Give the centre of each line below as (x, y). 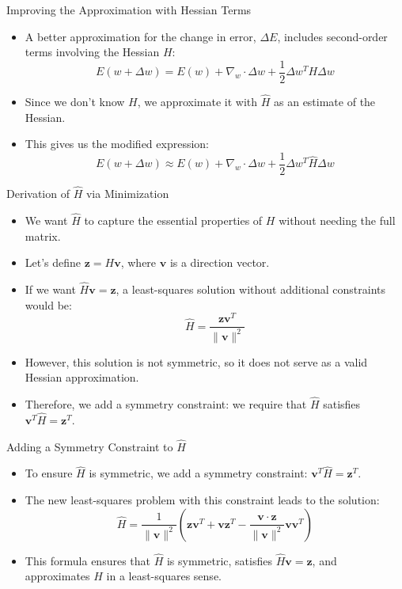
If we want (50, 289)
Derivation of (38, 194)
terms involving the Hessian (92, 52)
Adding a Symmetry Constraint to (90, 446)
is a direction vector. (220, 262)
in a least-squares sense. (164, 576)
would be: (48, 304)
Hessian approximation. (82, 377)
